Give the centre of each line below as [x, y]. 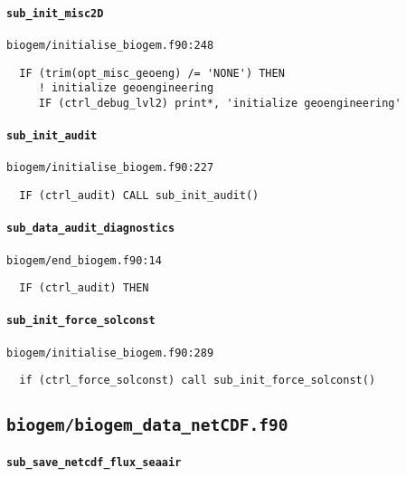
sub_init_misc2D [55, 13]
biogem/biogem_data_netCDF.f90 [147, 425]
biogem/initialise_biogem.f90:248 [110, 45]
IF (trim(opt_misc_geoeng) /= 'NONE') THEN [152, 73]
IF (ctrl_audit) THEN [84, 288]
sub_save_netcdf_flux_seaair [94, 462]
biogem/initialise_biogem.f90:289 [110, 353]
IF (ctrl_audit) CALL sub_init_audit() [139, 196]
